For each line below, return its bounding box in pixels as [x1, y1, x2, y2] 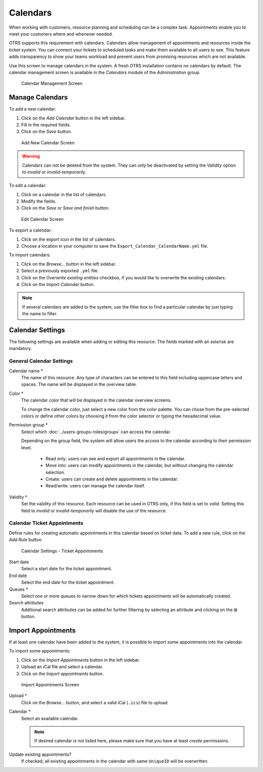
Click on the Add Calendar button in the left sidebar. [21, 115, 126, 121]
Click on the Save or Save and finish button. [21, 205, 110, 211]
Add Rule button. [9, 537, 43, 543]
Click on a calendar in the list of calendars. [21, 192, 107, 197]
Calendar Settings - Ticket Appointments [21, 548, 103, 554]
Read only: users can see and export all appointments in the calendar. [45, 456, 186, 462]
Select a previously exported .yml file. [21, 268, 99, 274]
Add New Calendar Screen [21, 139, 75, 146]
